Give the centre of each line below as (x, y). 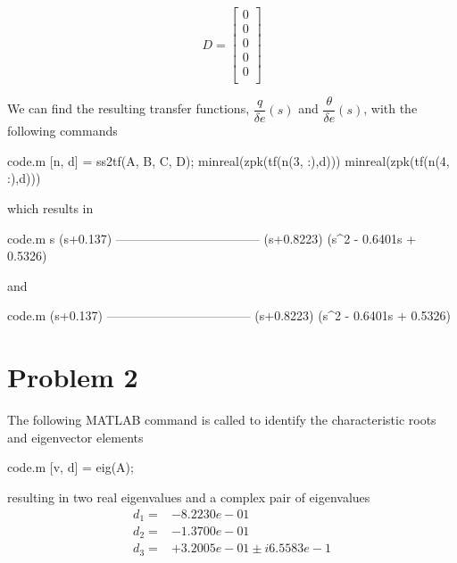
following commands (62, 131)
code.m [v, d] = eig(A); (71, 467)
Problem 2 (73, 377)
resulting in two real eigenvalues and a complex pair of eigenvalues (189, 497)
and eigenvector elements (75, 437)
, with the (391, 108)
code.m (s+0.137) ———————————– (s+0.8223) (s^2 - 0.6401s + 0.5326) (229, 315)
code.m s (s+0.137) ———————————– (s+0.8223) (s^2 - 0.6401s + (212, 238)
